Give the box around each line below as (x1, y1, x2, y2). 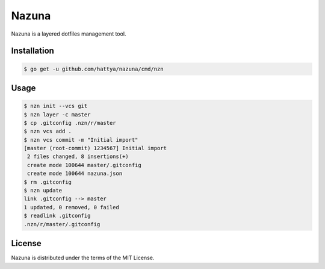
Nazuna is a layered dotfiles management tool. (11, 30, 126, 37)
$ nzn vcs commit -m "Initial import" (23, 136, 138, 143)
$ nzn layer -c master (23, 111, 91, 118)
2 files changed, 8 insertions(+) (27, 153, 129, 160)
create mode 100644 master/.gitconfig (27, 162, 141, 168)
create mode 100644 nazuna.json (27, 170, 123, 177)
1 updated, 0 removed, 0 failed (23, 204, 120, 210)
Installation (11, 46, 54, 56)
